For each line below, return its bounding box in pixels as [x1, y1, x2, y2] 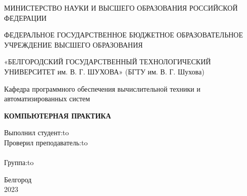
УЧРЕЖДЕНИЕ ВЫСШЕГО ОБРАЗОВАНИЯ [4, 39, 143, 50]
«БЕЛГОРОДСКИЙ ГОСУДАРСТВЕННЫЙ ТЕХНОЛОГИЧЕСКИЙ [4, 56, 211, 67]
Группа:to [4, 157, 34, 168]
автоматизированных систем [4, 93, 90, 104]
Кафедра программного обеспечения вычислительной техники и [4, 83, 201, 94]
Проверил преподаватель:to [4, 137, 88, 147]
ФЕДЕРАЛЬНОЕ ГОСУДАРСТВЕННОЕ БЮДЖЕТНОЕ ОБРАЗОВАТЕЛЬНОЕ [4, 29, 243, 40]
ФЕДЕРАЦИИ [4, 12, 47, 23]
